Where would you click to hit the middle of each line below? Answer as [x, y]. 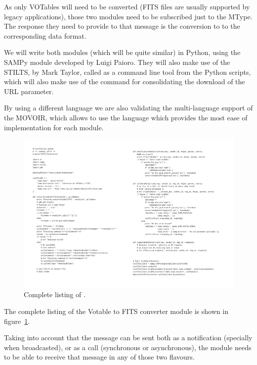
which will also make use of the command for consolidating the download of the [125, 81]
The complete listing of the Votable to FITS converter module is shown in [116, 311]
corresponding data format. [45, 35]
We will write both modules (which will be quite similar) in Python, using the [122, 52]
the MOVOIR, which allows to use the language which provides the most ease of [126, 117]
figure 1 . [17, 321]
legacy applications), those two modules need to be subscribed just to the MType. [128, 16]
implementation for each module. [54, 127]
